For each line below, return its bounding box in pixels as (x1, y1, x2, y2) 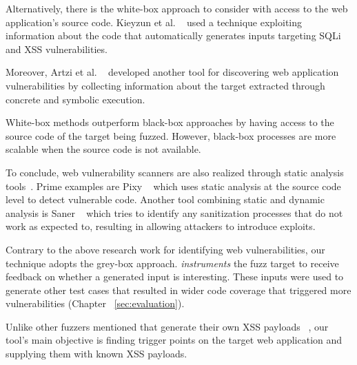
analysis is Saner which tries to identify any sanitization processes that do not (6, 205, 343, 220)
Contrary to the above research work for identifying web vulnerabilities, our (6, 242, 325, 256)
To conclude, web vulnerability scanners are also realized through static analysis (6, 165, 344, 179)
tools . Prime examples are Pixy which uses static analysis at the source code (6, 178, 341, 193)
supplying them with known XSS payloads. (6, 346, 187, 361)
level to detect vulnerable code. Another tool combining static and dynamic (6, 192, 325, 207)
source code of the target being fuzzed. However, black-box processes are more (6, 128, 336, 143)
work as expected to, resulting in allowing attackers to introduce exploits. (6, 219, 316, 233)
